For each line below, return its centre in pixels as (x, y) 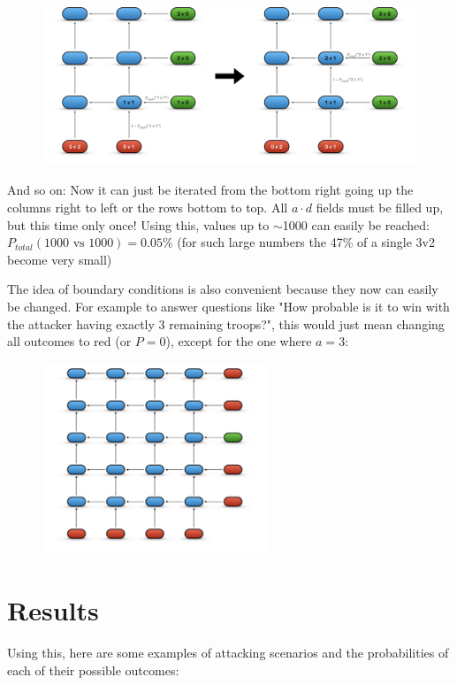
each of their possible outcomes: (93, 670)
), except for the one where (239, 341)
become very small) (60, 259)
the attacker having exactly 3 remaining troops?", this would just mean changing (226, 323)
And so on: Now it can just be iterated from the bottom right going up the (210, 190)
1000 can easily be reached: (356, 224)
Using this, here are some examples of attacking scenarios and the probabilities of (228, 652)
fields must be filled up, (380, 208)
